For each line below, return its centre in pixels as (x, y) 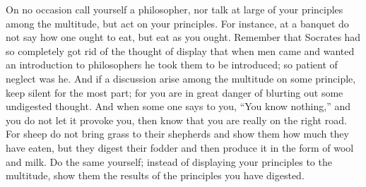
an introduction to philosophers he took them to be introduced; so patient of (172, 65)
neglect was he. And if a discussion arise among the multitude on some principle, (181, 78)
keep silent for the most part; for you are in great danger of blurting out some (175, 92)
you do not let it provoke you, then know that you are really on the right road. (176, 120)
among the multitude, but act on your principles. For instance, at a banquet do (177, 23)
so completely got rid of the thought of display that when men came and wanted (180, 50)
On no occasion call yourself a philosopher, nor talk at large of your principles (175, 9)
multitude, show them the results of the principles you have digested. (155, 175)
